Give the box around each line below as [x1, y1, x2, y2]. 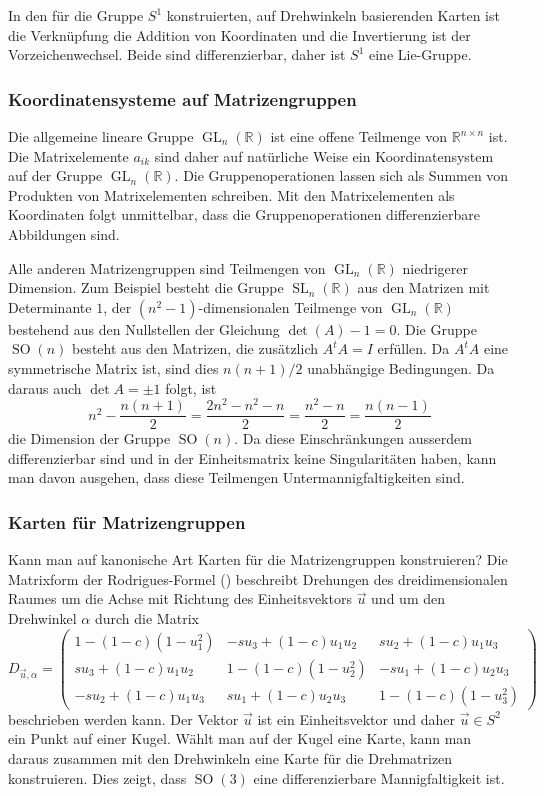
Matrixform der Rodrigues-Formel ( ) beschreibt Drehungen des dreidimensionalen [8, 568, 508, 589]
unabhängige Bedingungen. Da [307, 357, 495, 378]
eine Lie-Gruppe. [368, 44, 472, 65]
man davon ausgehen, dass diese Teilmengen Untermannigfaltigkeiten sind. [8, 467, 465, 488]
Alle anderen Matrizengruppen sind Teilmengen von [8, 257, 326, 278]
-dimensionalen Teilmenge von [198, 296, 383, 317]
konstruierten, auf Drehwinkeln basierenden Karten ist [166, 5, 500, 25]
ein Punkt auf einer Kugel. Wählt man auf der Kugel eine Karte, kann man [8, 728, 472, 749]
